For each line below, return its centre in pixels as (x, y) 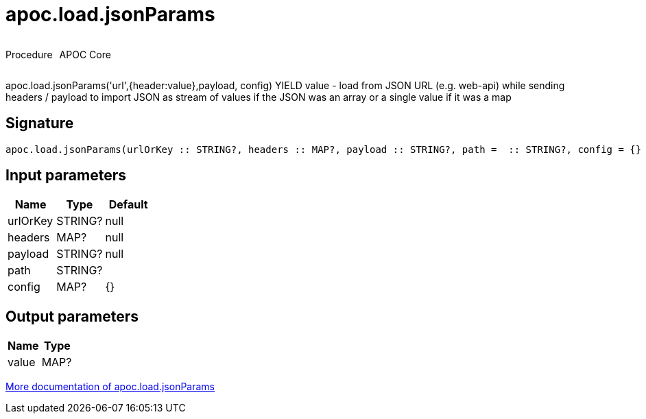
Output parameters (72, 316)
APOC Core (85, 54)
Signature (40, 123)
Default (128, 205)
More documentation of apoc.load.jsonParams (110, 387)
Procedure (29, 54)
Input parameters (66, 176)
